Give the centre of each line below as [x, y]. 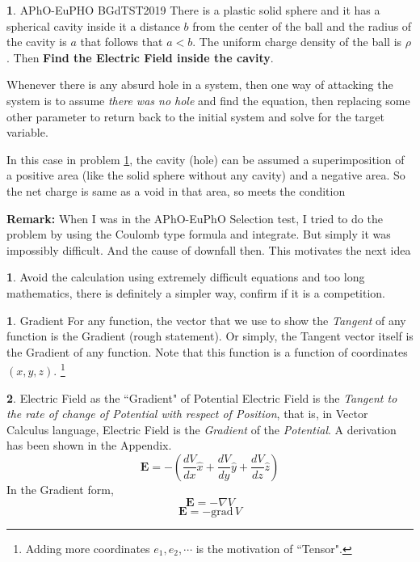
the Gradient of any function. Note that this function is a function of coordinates [207, 351]
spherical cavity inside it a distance [93, 25]
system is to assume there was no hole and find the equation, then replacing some [208, 100]
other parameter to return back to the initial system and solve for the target [195, 116]
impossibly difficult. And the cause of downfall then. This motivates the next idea [209, 249]
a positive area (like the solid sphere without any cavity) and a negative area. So [206, 175]
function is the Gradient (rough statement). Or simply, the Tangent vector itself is [210, 336]
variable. [27, 132]
